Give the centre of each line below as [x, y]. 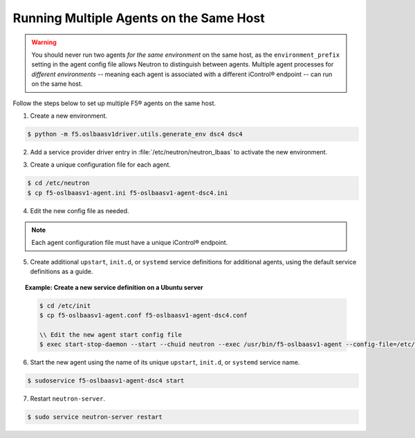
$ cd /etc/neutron [58, 183]
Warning [44, 42]
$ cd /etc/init [65, 305]
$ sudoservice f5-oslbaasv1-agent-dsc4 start [106, 381]
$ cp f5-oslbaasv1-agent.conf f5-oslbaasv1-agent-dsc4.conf [144, 315]
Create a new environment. [68, 116]
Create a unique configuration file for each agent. [100, 165]
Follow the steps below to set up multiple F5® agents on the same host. [114, 103]
